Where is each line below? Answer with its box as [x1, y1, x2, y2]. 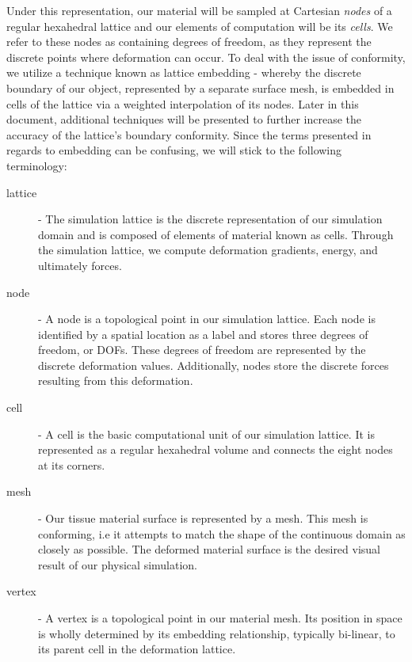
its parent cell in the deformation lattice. [38, 641, 236, 657]
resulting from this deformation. [38, 372, 193, 389]
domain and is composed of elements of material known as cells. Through [38, 226, 394, 242]
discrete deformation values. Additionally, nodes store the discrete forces [38, 356, 389, 373]
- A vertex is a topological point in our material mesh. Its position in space [38, 610, 402, 626]
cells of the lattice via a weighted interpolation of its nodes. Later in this [6, 95, 359, 112]
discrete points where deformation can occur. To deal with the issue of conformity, [6, 48, 406, 65]
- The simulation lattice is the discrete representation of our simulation [38, 211, 383, 227]
